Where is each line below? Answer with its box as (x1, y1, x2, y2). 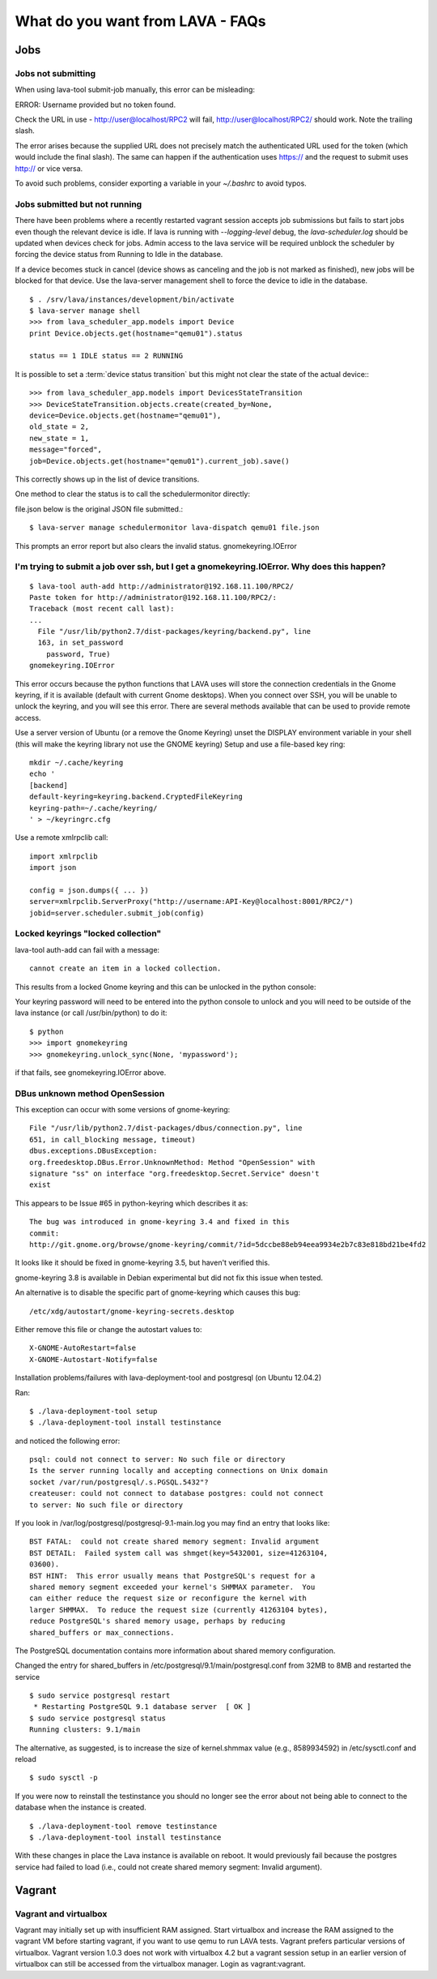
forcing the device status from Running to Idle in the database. (15, 250, 223, 259)
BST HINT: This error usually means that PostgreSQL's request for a (29, 1571, 316, 1580)
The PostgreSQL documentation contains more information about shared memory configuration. (15, 1646, 336, 1656)
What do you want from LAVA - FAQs (15, 12, 266, 30)
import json (29, 863, 77, 872)
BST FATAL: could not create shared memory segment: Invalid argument (29, 1537, 320, 1546)
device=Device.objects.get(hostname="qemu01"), (29, 411, 222, 421)
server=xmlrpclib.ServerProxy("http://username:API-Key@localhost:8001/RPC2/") (29, 897, 354, 906)
